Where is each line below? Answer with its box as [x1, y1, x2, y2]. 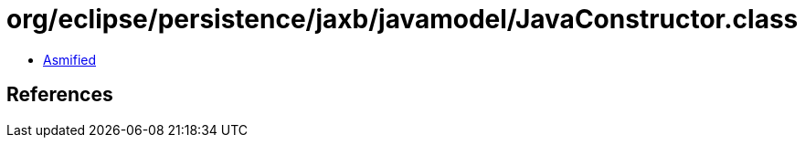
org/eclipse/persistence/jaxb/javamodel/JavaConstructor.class [6, 4, 799, 35]
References [6, 83, 113, 107]
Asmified [43, 51, 97, 67]
